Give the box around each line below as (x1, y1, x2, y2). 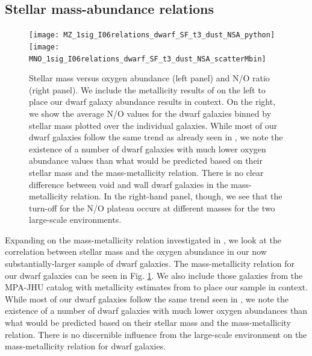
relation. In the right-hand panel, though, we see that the (70, 190, 282, 202)
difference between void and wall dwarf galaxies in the (29, 178, 228, 190)
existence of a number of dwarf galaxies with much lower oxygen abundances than (5, 304, 307, 317)
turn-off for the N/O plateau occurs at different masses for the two (29, 201, 275, 214)
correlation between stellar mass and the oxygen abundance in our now (5, 245, 267, 258)
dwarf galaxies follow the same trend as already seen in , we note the (29, 131, 283, 143)
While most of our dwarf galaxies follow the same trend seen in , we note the (5, 292, 289, 305)
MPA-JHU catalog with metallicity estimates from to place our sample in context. (5, 281, 308, 293)
